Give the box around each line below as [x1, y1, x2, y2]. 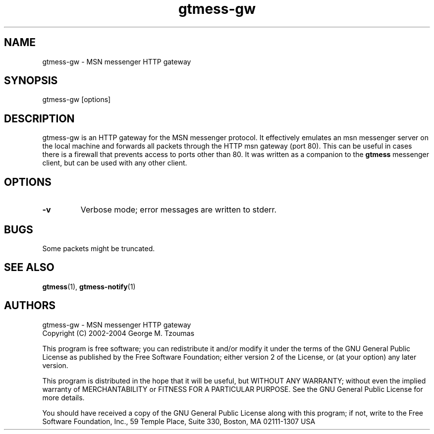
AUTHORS [4, 299, 56, 312]
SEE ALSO [4, 261, 54, 274]
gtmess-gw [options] [42, 95, 111, 104]
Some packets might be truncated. [42, 244, 155, 253]
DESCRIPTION [4, 112, 75, 125]
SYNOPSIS [4, 74, 58, 87]
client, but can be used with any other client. [42, 159, 187, 167]
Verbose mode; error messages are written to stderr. [80, 205, 277, 215]
